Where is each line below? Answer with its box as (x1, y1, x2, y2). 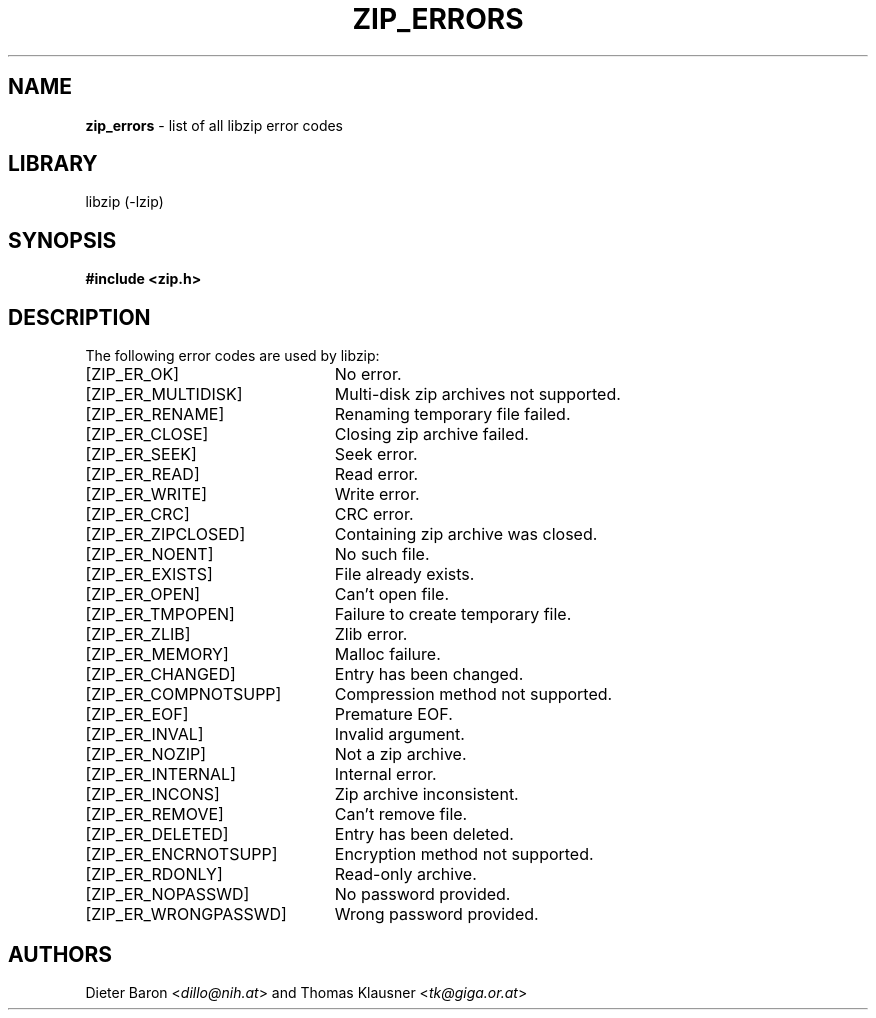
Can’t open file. (334, 584, 450, 605)
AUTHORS (8, 941, 113, 967)
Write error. (334, 484, 420, 505)
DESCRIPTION (8, 304, 151, 330)
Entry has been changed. (334, 664, 524, 685)
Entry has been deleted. (334, 824, 514, 845)
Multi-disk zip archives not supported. (334, 384, 621, 405)
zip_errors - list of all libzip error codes (85, 116, 344, 134)
